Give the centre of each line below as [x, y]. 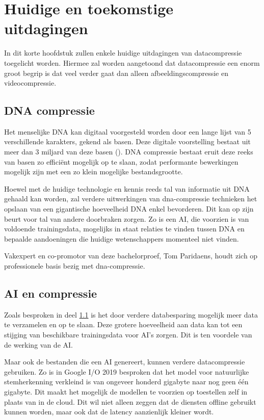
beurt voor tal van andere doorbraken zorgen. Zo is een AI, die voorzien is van [127, 218]
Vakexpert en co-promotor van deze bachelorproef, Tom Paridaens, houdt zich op [131, 256]
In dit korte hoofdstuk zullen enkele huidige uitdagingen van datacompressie [123, 53]
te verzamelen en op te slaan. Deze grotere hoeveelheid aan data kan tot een [123, 324]
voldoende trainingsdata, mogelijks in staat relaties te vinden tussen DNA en [124, 229]
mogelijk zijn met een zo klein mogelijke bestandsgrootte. [94, 172]
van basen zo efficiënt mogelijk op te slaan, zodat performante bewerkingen [121, 161]
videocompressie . [30, 83]
